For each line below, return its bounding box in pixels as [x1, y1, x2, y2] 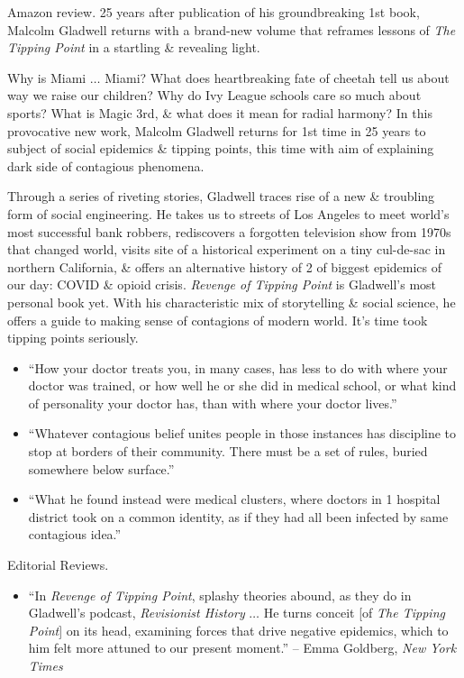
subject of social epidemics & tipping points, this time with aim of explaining [7, 139, 434, 158]
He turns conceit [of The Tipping [263, 603, 445, 622]
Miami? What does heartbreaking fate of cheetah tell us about [105, 68, 450, 87]
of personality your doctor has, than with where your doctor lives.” [28, 393, 397, 412]
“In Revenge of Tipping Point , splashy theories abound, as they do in [28, 585, 412, 604]
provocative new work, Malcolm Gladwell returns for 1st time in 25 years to [7, 121, 426, 140]
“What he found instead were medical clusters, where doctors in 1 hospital [28, 490, 441, 508]
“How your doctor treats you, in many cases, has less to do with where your [28, 358, 448, 377]
